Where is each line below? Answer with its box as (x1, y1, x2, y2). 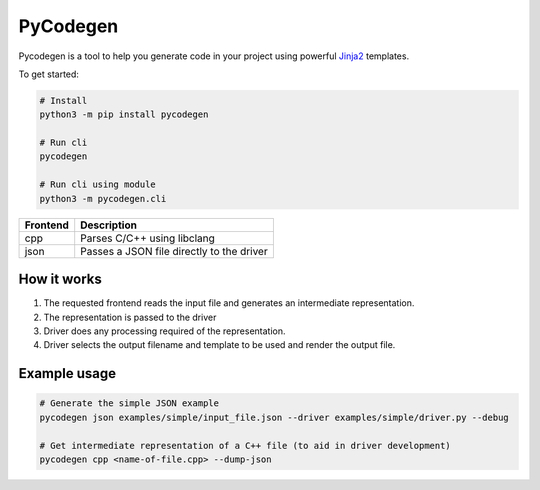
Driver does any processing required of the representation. (43, 325, 286, 337)
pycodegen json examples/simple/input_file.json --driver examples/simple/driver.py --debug (39, 411, 509, 423)
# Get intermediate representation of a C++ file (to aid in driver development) (39, 440, 452, 451)
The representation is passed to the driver (43, 311, 217, 323)
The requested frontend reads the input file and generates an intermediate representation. (43, 297, 415, 309)
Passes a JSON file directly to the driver (80, 244, 269, 258)
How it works (18, 271, 102, 288)
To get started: (18, 68, 80, 80)
